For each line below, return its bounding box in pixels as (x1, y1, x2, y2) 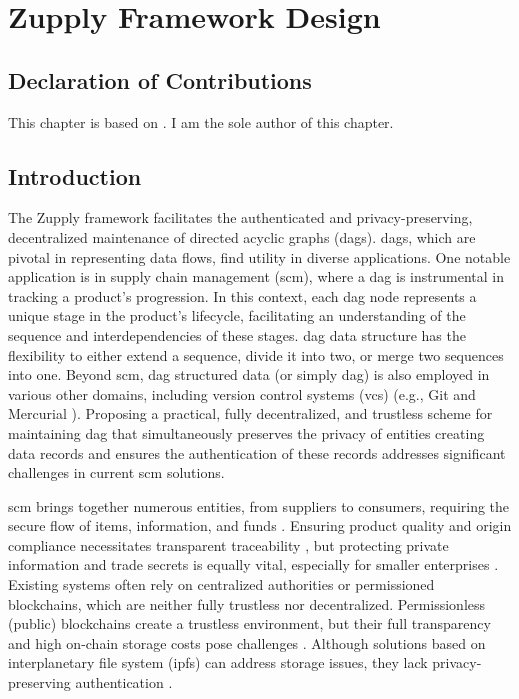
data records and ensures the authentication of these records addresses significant (8, 442, 506, 463)
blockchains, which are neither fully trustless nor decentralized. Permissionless (8, 593, 486, 614)
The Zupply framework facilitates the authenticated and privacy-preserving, (8, 207, 473, 228)
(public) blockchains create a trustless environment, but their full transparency (8, 613, 491, 634)
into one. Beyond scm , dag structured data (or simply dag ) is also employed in (8, 364, 490, 385)
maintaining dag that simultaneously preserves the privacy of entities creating (8, 422, 485, 443)
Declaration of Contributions (8, 64, 312, 95)
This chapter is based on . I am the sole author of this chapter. (8, 111, 394, 132)
